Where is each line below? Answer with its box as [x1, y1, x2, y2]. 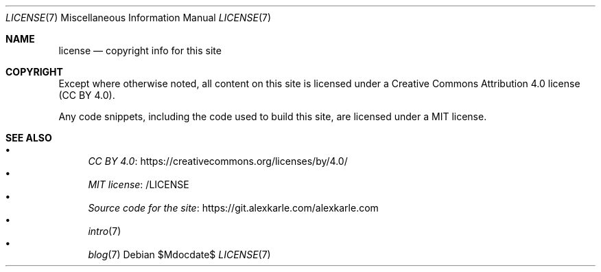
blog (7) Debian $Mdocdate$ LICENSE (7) [88, 249, 271, 260]
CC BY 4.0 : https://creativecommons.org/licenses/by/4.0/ [88, 155, 348, 167]
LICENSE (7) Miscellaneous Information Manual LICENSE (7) [5, 12, 272, 23]
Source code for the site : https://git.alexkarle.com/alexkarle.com [88, 202, 379, 214]
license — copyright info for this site [58, 45, 222, 56]
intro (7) [88, 225, 121, 237]
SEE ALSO [5, 132, 52, 144]
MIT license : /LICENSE [88, 179, 189, 190]
